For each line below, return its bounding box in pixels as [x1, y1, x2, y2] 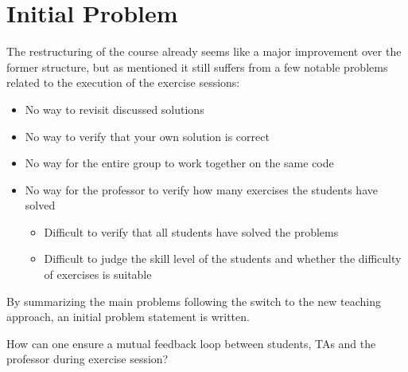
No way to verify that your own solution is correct [25, 127, 270, 144]
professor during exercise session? [6, 350, 169, 367]
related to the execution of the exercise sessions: [6, 74, 240, 91]
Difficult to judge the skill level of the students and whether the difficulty [44, 250, 402, 267]
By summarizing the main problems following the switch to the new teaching [6, 292, 382, 309]
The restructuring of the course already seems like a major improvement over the [6, 43, 402, 60]
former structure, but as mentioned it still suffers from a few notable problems [6, 58, 388, 75]
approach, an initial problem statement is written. [6, 308, 250, 325]
